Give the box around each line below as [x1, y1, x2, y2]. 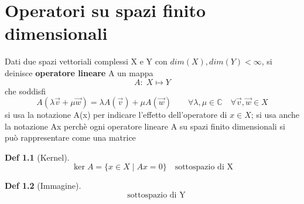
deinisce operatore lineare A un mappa [5, 66, 153, 79]
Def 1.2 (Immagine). [5, 179, 81, 192]
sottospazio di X [175, 163, 233, 172]
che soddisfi [5, 84, 46, 97]
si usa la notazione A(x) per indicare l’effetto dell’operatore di [5, 108, 227, 121]
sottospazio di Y [127, 191, 186, 200]
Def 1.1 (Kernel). [5, 151, 70, 163]
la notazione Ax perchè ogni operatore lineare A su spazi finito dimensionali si [5, 120, 285, 132]
